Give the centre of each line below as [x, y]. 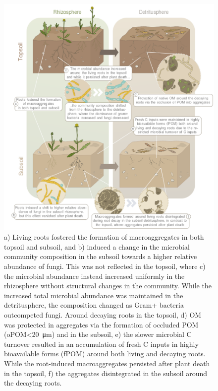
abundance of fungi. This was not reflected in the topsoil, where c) [105, 266]
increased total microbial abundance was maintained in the [94, 295]
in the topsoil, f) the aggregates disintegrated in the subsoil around [106, 373]
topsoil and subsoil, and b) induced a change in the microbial [97, 246]
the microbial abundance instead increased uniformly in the [94, 276]
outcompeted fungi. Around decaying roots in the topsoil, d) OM [103, 315]
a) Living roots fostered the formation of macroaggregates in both [104, 237]
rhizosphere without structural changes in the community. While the [108, 286]
